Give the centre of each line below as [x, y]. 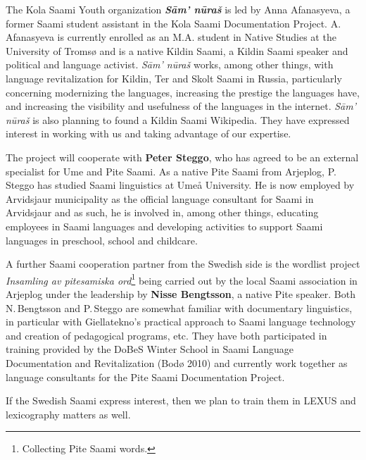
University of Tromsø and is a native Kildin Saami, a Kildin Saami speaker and [177, 50]
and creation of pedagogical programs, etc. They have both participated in [166, 335]
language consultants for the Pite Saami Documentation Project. [145, 377]
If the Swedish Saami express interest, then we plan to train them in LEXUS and [181, 400]
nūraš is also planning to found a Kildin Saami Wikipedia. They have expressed [178, 119]
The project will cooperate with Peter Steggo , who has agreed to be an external [182, 157]
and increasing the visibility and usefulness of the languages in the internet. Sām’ [181, 106]
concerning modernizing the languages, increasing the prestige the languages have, [183, 92]
